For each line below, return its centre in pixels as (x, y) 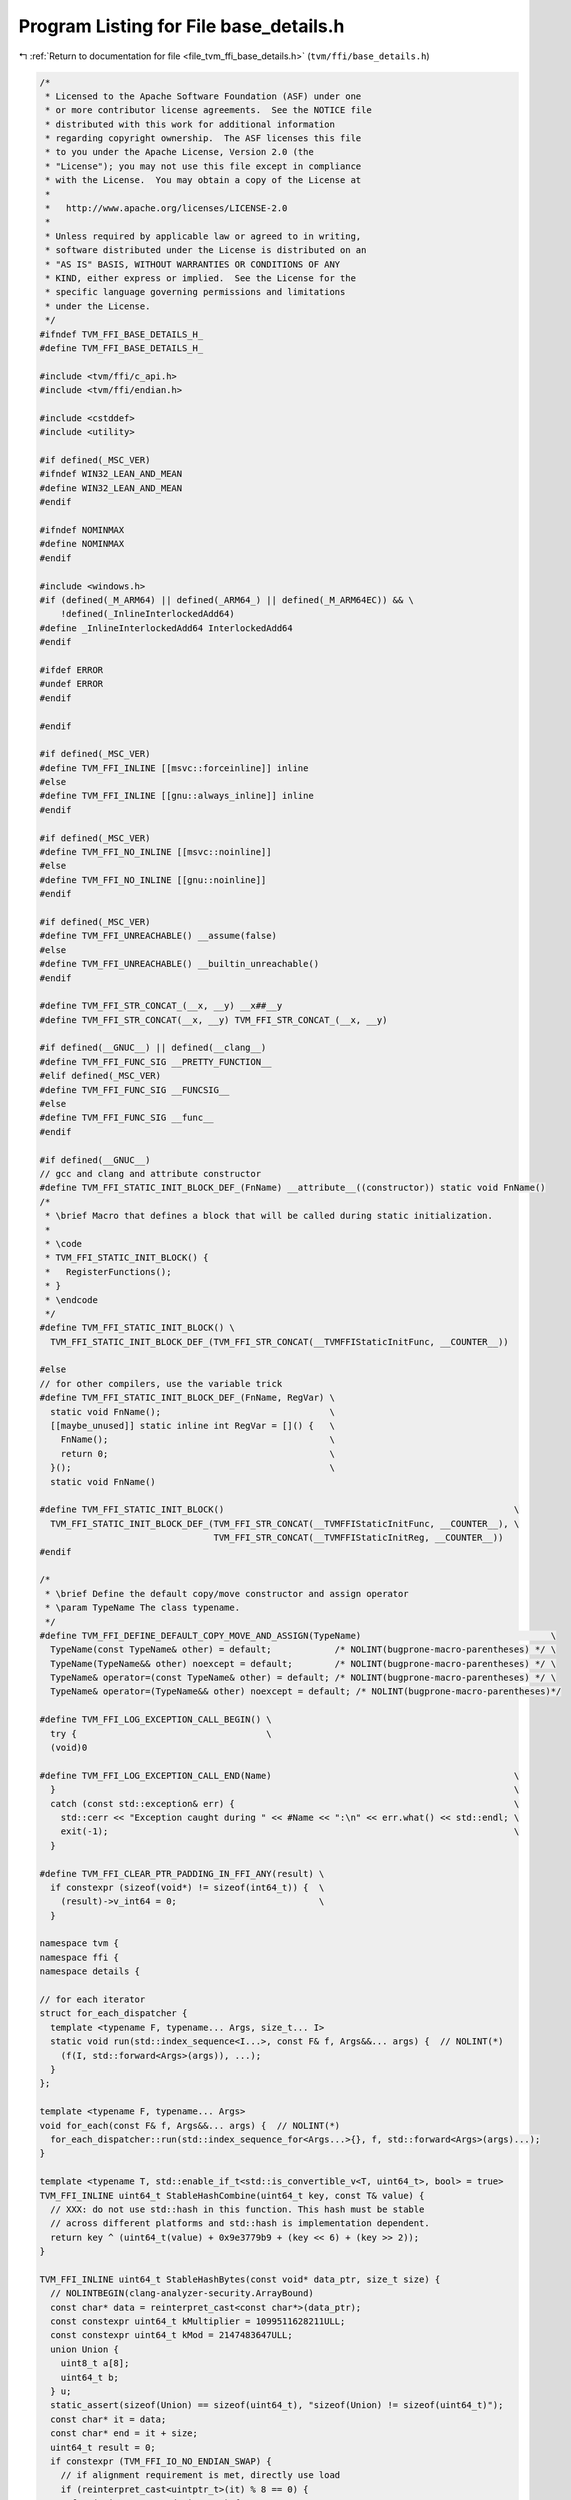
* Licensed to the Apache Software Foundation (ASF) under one (203, 96)
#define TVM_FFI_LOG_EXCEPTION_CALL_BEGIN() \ (155, 1719)
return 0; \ (197, 1453)
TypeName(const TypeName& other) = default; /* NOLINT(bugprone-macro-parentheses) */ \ (303, 1649)
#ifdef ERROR (71, 669)
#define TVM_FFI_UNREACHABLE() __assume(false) (158, 936)
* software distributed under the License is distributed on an (206, 250)
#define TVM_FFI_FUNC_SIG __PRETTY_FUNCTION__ (155, 1061)
